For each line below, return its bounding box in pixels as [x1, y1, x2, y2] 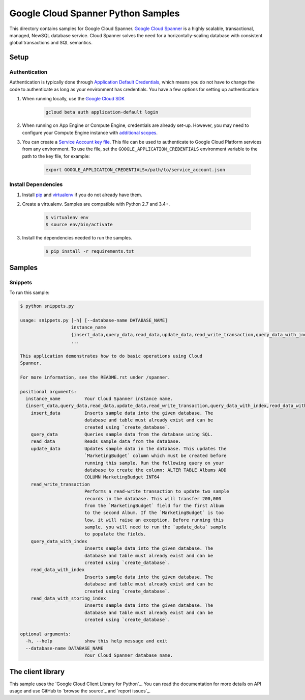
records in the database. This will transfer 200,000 [84, 496, 221, 501]
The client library [9, 667, 65, 676]
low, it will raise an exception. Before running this [84, 517, 224, 523]
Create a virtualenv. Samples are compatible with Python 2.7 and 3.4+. [22, 201, 170, 207]
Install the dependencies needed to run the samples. [22, 235, 132, 241]
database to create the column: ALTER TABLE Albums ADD [84, 467, 227, 473]
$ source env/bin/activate [45, 222, 113, 228]
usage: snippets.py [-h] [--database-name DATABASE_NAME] [20, 317, 168, 323]
